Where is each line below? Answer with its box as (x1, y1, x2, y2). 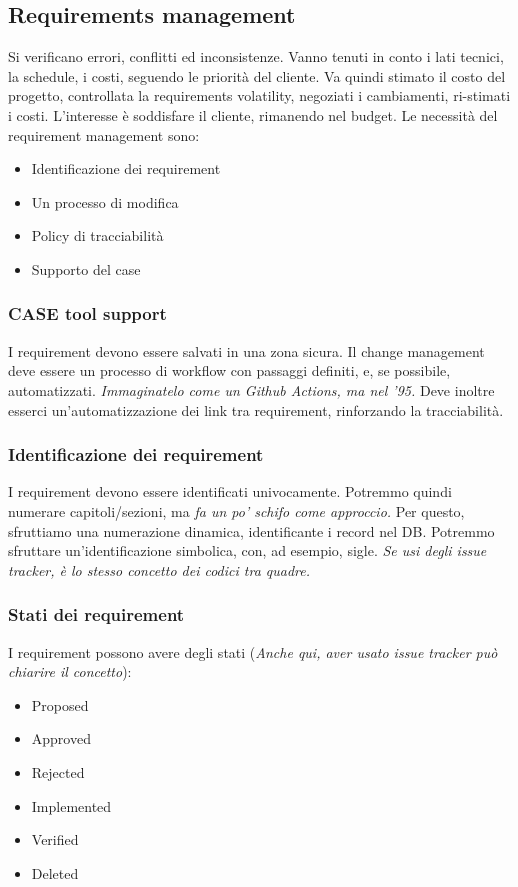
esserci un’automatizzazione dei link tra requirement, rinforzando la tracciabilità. (8, 399, 504, 420)
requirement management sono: (8, 124, 200, 145)
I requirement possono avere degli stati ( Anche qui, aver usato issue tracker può (8, 641, 498, 662)
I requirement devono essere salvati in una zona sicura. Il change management (8, 340, 485, 361)
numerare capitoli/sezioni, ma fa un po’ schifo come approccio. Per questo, (8, 500, 465, 521)
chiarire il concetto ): (8, 661, 132, 682)
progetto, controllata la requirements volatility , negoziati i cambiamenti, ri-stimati (8, 85, 511, 106)
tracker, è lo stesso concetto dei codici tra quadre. (8, 559, 311, 580)
